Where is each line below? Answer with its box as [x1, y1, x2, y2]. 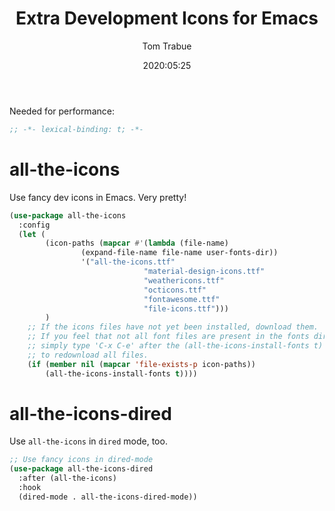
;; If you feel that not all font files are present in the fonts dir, [27, 332, 332, 342]
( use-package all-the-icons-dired [9, 464, 154, 474]
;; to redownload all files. [27, 350, 149, 360]
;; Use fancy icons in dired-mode [9, 455, 154, 465]
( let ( [18, 229, 46, 239]
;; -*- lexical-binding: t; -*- [9, 124, 144, 134]
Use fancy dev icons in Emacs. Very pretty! [9, 191, 187, 203]
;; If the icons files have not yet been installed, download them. [27, 322, 319, 332]
